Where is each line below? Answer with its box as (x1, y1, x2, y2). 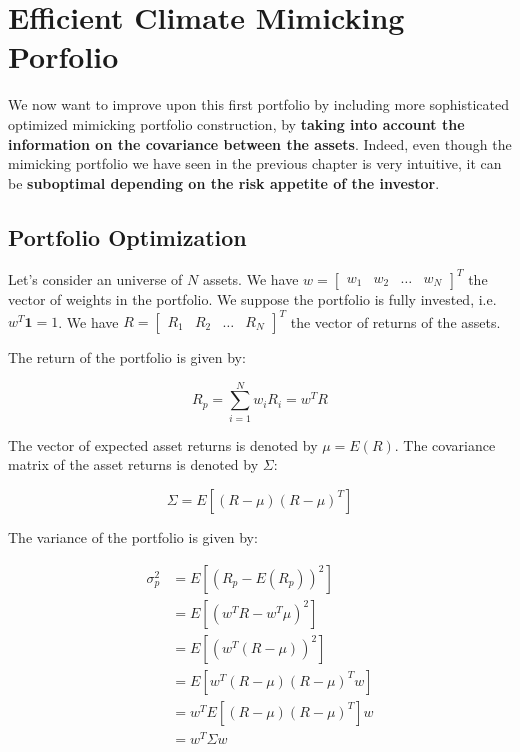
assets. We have (202, 268, 299, 289)
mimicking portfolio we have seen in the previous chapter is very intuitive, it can (8, 153, 502, 174)
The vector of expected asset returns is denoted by (8, 434, 318, 455)
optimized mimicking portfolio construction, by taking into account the (8, 113, 465, 134)
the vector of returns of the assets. (290, 311, 501, 332)
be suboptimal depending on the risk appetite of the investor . (8, 172, 440, 193)
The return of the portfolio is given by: (8, 347, 246, 368)
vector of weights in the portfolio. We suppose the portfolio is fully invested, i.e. (8, 288, 497, 309)
